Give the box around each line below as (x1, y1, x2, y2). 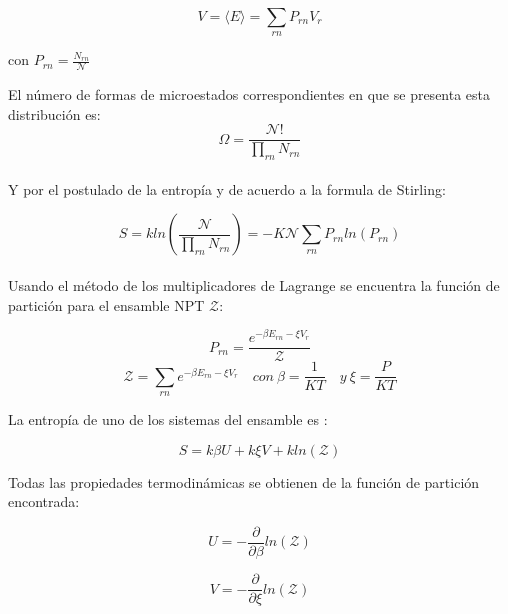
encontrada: (8, 491, 80, 512)
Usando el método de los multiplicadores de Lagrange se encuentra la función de (8, 275, 500, 296)
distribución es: (8, 103, 101, 124)
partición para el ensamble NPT (8, 294, 205, 315)
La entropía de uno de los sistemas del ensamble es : (8, 409, 328, 430)
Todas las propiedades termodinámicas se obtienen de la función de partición (8, 471, 480, 492)
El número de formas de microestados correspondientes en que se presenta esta (8, 84, 491, 105)
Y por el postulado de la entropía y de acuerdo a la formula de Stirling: (8, 178, 446, 199)
